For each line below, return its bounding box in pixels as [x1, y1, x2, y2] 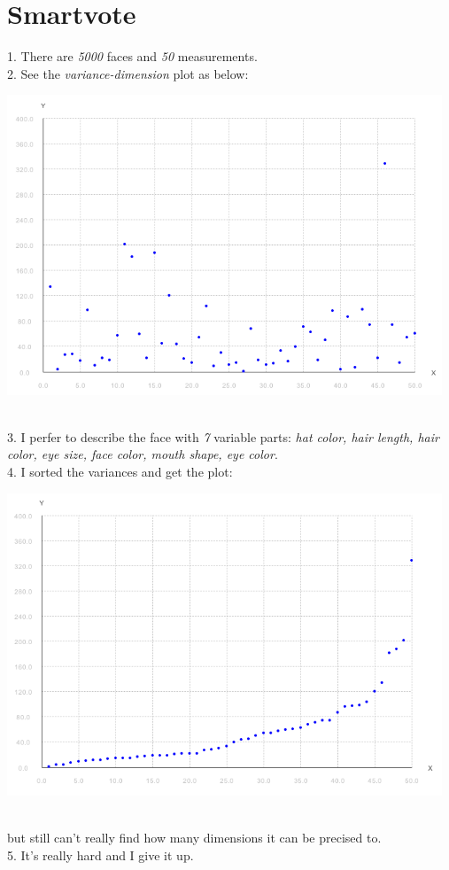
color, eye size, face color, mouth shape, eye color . [7, 445, 278, 463]
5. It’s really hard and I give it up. [7, 845, 194, 864]
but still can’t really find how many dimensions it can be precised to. [7, 828, 382, 846]
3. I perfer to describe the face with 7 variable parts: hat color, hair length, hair [7, 427, 439, 446]
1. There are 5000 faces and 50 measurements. [7, 47, 258, 66]
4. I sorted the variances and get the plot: [7, 462, 233, 480]
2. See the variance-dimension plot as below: [7, 64, 249, 82]
